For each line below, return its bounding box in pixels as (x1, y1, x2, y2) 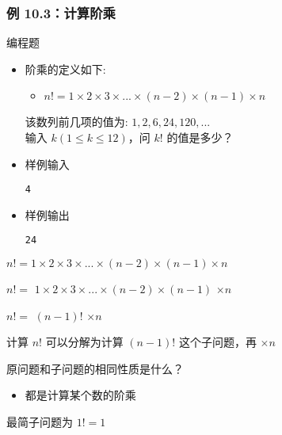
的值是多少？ (166, 129, 234, 145)
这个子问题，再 (178, 334, 257, 350)
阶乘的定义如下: (25, 60, 106, 77)
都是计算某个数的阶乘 (25, 387, 136, 403)
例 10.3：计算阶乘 (6, 2, 116, 22)
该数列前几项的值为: (25, 113, 128, 130)
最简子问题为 (6, 414, 73, 430)
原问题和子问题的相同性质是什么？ (6, 360, 184, 376)
